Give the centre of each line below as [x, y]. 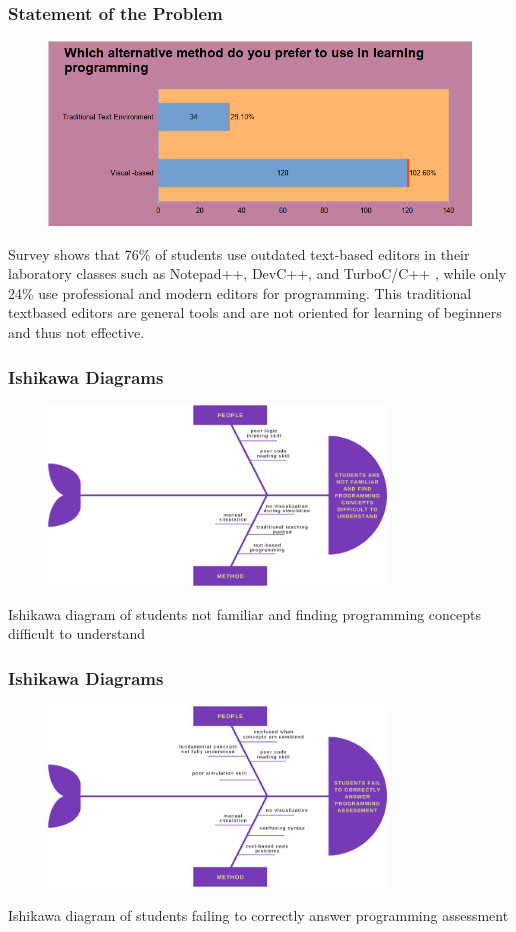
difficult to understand [77, 633]
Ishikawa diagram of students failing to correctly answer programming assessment [258, 914]
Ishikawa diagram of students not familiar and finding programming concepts [245, 613]
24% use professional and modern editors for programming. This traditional [240, 292]
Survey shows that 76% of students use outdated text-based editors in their [239, 253]
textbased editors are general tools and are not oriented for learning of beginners [255, 312]
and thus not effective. [76, 332]
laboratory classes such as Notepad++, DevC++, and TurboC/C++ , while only [257, 273]
